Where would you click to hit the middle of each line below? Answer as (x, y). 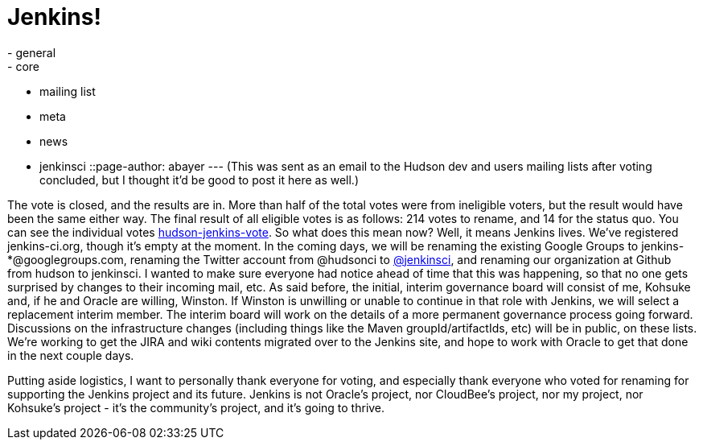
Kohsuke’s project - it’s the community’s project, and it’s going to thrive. (196, 407)
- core (23, 66)
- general (32, 52)
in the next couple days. (71, 355)
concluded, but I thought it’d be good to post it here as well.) (199, 180)
